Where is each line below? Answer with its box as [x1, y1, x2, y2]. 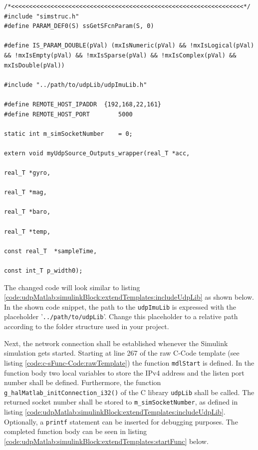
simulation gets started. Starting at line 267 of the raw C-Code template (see [4, 348, 240, 358]
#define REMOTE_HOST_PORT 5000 [4, 110, 133, 118]
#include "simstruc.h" [4, 12, 79, 20]
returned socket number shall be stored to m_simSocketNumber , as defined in [4, 397, 238, 407]
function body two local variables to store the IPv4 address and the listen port [4, 367, 245, 378]
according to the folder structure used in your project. [4, 321, 169, 332]
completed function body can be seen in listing [4, 426, 147, 437]
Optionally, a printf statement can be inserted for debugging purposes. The [4, 416, 238, 427]
